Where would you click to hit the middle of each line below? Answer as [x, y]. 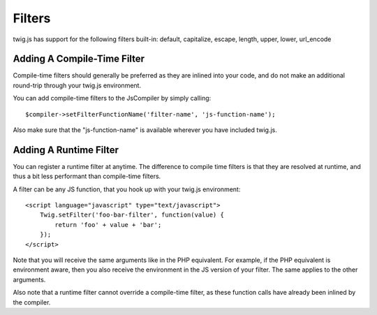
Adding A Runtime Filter [66, 150]
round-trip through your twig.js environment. [77, 85]
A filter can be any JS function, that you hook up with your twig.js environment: [127, 189]
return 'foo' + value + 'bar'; [108, 225]
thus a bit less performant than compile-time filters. [87, 176]
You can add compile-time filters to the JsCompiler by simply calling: [112, 98]
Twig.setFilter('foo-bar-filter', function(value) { [132, 215]
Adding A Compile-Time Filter [79, 59]
